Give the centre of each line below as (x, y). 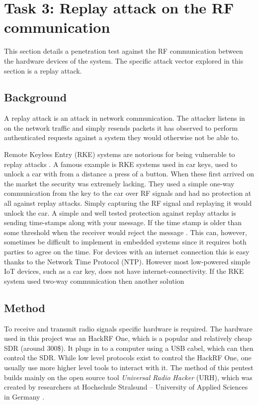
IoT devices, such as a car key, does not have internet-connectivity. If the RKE (124, 271)
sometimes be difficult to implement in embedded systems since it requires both (125, 242)
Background (36, 97)
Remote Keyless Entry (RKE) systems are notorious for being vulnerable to (120, 154)
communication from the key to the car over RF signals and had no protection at (128, 193)
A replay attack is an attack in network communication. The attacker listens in (125, 118)
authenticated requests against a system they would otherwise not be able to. (122, 137)
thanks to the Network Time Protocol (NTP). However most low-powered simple (127, 261)
